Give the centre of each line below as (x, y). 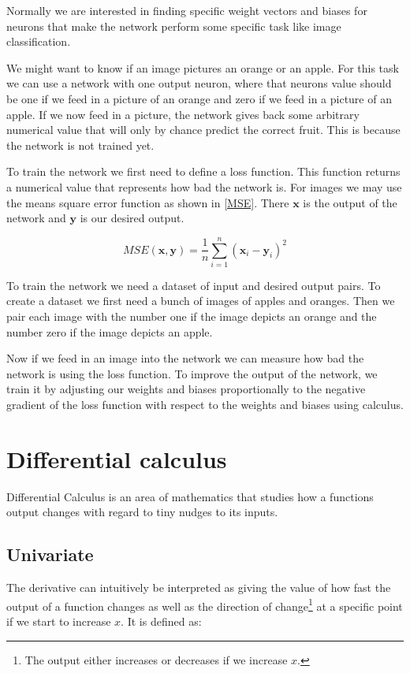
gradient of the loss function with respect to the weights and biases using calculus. (205, 404)
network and (36, 218)
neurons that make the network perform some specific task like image (174, 26)
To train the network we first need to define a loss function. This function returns (203, 171)
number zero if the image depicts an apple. (110, 331)
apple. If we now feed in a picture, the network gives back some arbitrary (183, 114)
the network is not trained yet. (80, 145)
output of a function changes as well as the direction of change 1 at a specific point (205, 604)
